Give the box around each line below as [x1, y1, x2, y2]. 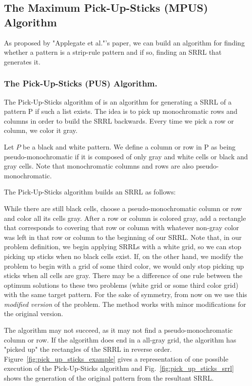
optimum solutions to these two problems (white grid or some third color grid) [4, 279, 238, 290]
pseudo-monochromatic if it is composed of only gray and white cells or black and [4, 151, 248, 161]
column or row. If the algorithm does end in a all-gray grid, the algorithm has [4, 334, 236, 344]
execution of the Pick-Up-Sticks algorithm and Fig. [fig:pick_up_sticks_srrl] [4, 363, 234, 373]
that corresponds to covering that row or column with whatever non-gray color [4, 222, 239, 233]
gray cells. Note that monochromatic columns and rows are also [4, 161, 194, 171]
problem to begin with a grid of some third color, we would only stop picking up [4, 260, 244, 271]
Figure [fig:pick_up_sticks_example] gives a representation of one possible [4, 353, 229, 364]
